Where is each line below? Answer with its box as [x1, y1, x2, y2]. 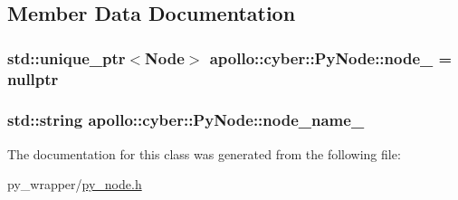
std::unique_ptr [7, 46, 126, 69]
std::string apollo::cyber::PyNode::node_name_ [7, 109, 365, 131]
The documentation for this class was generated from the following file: [7, 144, 401, 163]
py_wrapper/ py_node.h [7, 175, 142, 194]
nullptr [7, 67, 59, 90]
